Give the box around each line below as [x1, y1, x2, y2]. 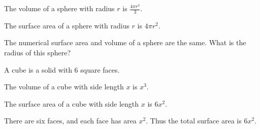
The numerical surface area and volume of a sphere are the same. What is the [4, 37, 246, 48]
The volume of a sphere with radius [4, 3, 115, 13]
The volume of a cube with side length [4, 81, 124, 92]
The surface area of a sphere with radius [4, 20, 129, 30]
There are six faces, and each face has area [4, 115, 137, 126]
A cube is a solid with [4, 64, 72, 75]
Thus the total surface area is [150, 115, 242, 126]
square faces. [80, 64, 120, 75]
